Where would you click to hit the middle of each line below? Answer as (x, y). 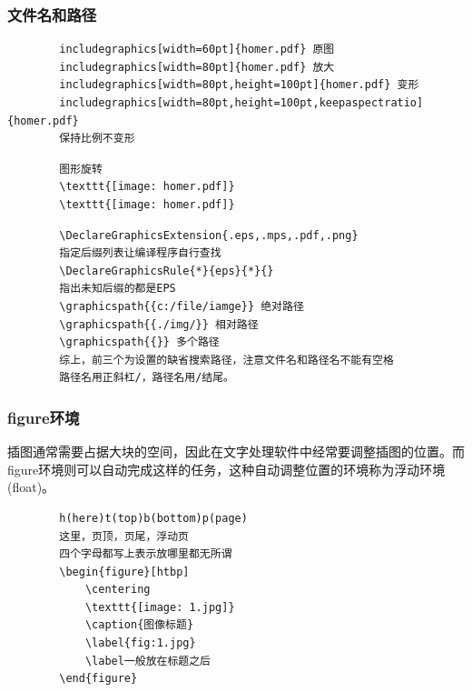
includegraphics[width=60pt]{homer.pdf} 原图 (197, 50)
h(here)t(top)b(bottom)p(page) (153, 518)
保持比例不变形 (97, 139)
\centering (118, 590)
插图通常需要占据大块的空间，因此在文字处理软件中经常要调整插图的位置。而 (236, 451)
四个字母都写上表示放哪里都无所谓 (146, 554)
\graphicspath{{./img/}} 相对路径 (159, 324)
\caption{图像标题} (139, 625)
